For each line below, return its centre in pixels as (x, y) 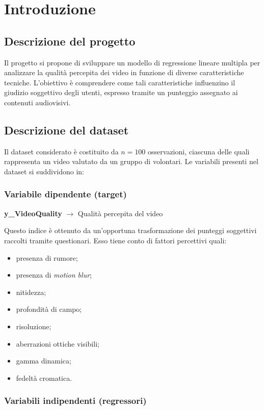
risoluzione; (34, 326)
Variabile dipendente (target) (65, 194)
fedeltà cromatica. (44, 378)
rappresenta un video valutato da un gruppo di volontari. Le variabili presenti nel (131, 161)
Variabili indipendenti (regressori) (75, 401)
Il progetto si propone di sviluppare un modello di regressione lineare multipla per (132, 62)
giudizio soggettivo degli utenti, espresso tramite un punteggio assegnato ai (121, 92)
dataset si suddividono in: (44, 171)
